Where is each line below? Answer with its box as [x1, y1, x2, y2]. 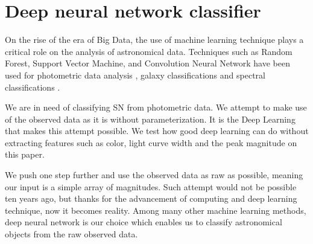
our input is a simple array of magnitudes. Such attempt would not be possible [5, 180, 297, 193]
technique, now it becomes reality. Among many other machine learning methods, [5, 204, 306, 216]
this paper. [5, 148, 45, 161]
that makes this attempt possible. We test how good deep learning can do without [5, 124, 309, 137]
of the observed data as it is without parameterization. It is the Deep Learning [5, 112, 296, 125]
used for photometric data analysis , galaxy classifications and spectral [5, 68, 265, 81]
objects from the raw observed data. [5, 228, 138, 240]
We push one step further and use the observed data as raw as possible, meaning [5, 169, 303, 181]
